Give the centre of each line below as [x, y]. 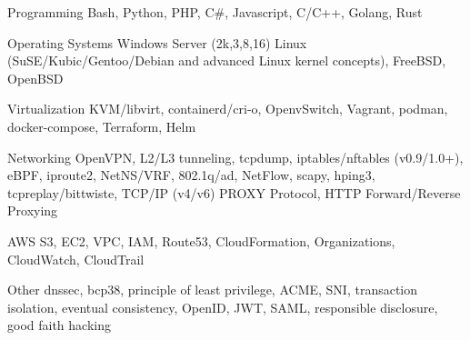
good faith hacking [59, 325]
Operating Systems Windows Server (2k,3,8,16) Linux [157, 42]
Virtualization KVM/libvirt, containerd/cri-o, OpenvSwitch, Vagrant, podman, [228, 109]
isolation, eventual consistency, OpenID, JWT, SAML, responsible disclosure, [223, 307]
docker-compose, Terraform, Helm [102, 126]
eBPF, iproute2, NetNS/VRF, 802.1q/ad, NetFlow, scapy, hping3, [191, 175]
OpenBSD [35, 78]
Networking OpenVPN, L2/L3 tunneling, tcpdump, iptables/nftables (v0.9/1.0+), [235, 157]
